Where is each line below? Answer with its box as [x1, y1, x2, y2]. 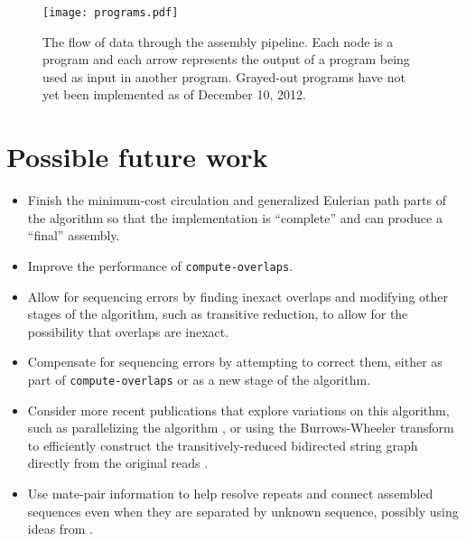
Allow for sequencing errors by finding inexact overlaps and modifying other [27, 286, 449, 305]
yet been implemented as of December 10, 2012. [42, 85, 306, 104]
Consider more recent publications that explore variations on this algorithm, [27, 400, 450, 419]
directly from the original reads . [27, 453, 209, 472]
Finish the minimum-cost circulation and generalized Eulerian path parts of [27, 191, 446, 210]
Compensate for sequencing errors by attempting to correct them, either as [27, 352, 443, 371]
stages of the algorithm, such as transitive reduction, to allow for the [27, 304, 408, 323]
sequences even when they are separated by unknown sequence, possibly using [27, 501, 459, 520]
